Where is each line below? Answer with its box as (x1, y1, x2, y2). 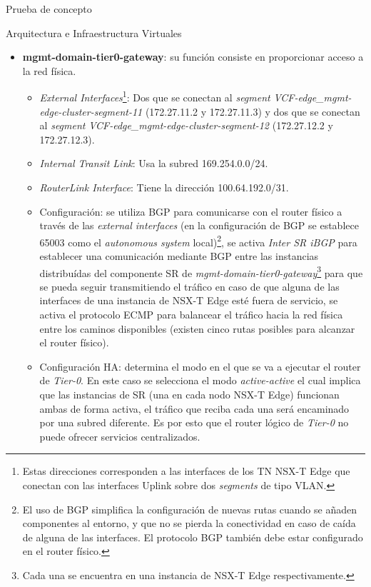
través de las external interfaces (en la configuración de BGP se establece (39, 218, 359, 233)
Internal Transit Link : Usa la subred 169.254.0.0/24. (39, 156, 268, 171)
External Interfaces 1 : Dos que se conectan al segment (39, 88, 270, 105)
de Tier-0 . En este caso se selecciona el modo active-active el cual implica (39, 373, 361, 388)
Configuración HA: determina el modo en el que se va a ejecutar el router (39, 358, 361, 373)
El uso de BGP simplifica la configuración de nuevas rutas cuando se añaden (22, 501, 357, 516)
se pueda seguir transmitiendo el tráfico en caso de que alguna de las (39, 279, 340, 293)
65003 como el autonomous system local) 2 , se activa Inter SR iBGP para (39, 232, 357, 249)
